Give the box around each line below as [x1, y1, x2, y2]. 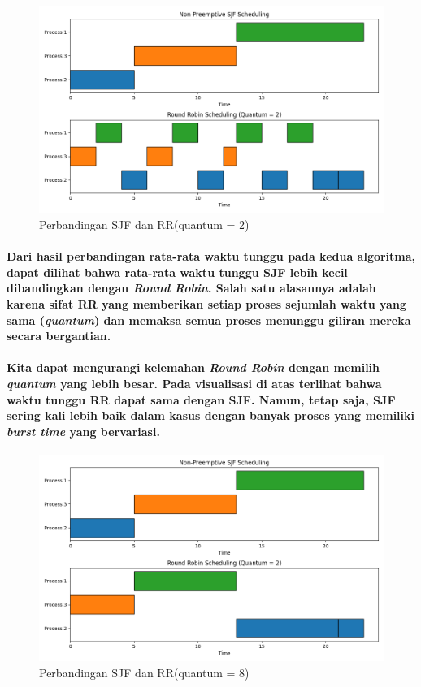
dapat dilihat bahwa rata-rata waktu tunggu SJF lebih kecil [7, 263, 348, 280]
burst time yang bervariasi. [7, 422, 160, 439]
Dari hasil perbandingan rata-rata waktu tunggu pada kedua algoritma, [7, 248, 416, 265]
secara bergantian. [7, 327, 111, 344]
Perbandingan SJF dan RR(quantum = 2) [39, 215, 250, 232]
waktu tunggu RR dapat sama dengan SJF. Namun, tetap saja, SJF [7, 391, 396, 408]
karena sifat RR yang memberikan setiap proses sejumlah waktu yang [7, 295, 406, 312]
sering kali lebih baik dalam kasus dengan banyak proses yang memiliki [7, 407, 414, 424]
